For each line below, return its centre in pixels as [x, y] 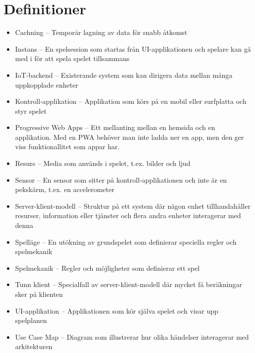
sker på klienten [39, 294]
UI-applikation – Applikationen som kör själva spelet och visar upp [117, 310]
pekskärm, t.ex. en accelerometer [65, 189]
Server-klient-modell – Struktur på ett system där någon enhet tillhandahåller [133, 206]
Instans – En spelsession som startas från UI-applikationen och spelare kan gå [133, 48]
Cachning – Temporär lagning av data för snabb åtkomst [101, 32]
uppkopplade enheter [47, 84]
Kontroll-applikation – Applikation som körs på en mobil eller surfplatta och [131, 101]
